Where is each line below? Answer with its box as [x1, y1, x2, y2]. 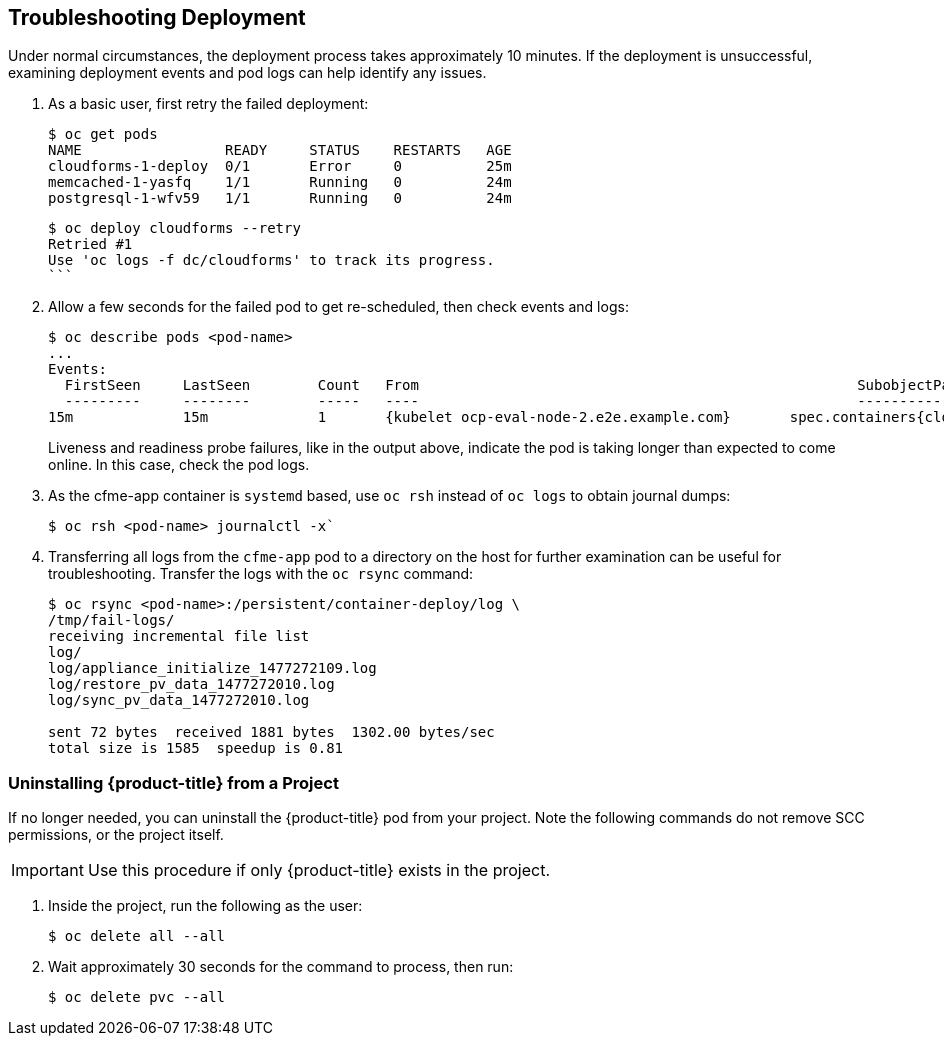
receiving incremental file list [48, 628, 310, 645]
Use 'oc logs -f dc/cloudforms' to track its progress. [48, 252, 495, 269]
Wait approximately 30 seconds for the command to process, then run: [48, 958, 514, 976]
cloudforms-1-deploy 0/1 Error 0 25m [48, 158, 512, 175]
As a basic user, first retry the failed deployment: [48, 95, 369, 113]
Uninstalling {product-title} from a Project [8, 772, 339, 793]
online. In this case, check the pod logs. [48, 456, 310, 474]
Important [11, 860, 84, 881]
